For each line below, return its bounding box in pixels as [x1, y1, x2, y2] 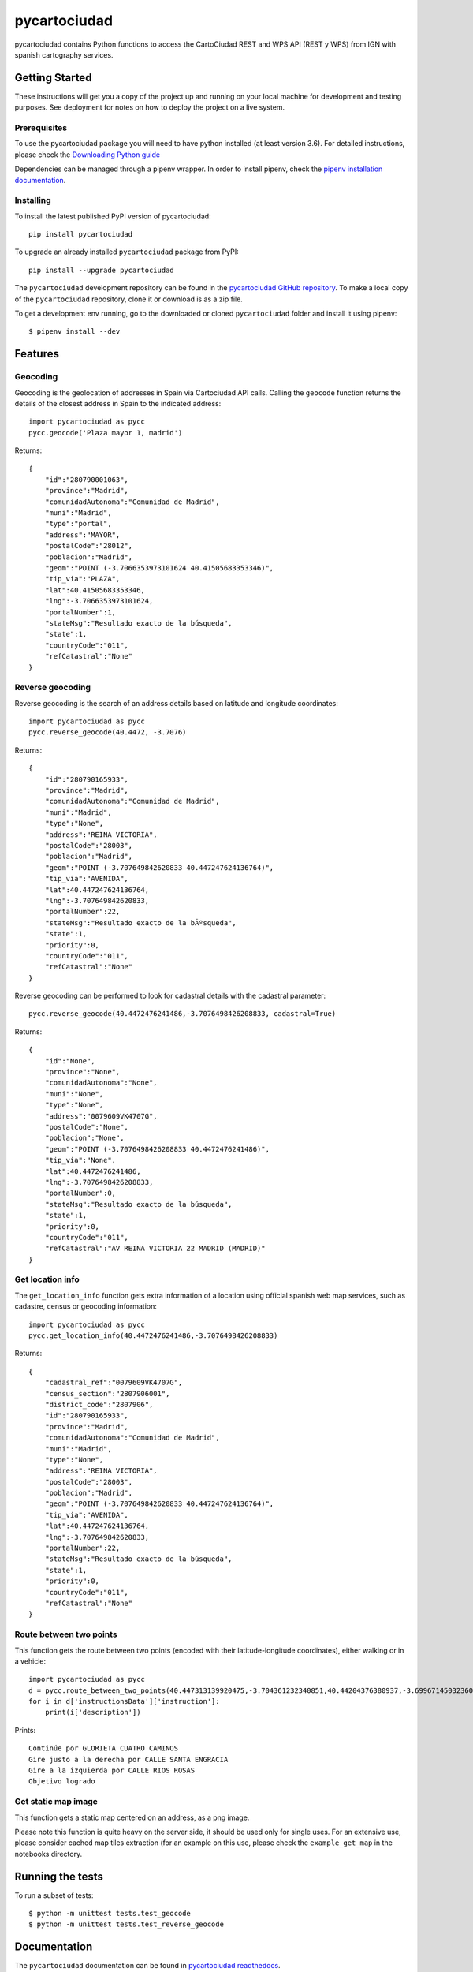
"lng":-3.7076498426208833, [44, 1178, 154, 1186]
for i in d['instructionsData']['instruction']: [28, 1697, 220, 1706]
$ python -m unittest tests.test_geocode [28, 1909, 191, 1918]
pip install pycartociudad [28, 230, 133, 239]
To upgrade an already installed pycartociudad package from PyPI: [14, 247, 240, 256]
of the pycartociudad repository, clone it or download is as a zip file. [14, 294, 244, 304]
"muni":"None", [44, 1089, 104, 1098]
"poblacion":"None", [44, 1134, 125, 1143]
